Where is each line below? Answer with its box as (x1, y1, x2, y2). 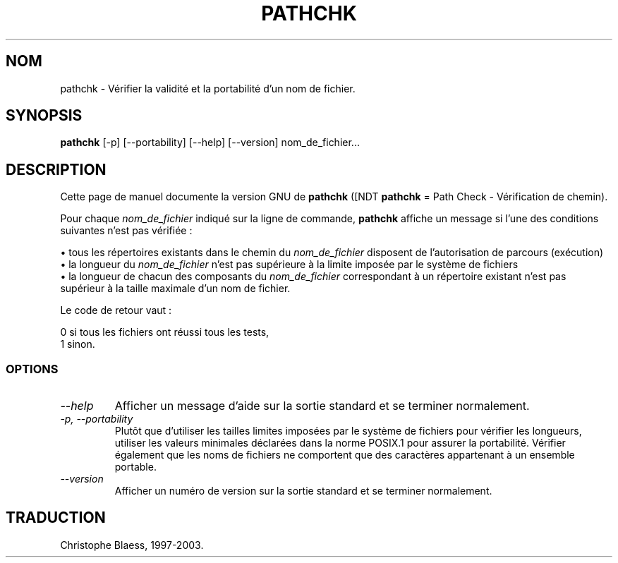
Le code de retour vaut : (60, 304, 172, 317)
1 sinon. (60, 338, 95, 351)
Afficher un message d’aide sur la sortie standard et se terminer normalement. (114, 399, 530, 413)
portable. (114, 461, 157, 473)
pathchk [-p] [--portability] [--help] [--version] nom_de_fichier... (60, 136, 360, 149)
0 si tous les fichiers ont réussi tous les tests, (60, 326, 269, 339)
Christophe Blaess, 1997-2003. (60, 538, 204, 551)
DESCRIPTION (6, 160, 107, 178)
